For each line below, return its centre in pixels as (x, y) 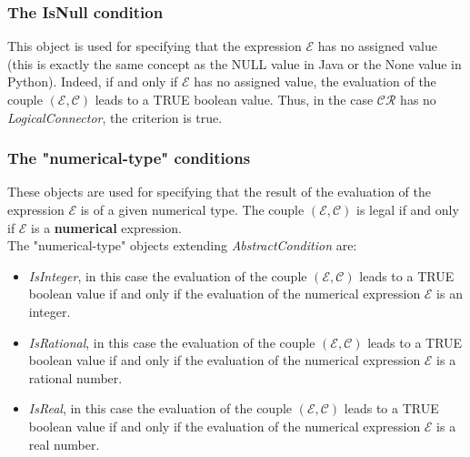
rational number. (75, 377)
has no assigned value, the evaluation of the (315, 81)
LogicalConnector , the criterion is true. (115, 117)
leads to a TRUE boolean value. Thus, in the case (234, 99)
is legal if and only (408, 209)
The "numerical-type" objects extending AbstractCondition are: (182, 245)
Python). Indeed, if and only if (93, 81)
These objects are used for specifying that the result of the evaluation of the (219, 192)
